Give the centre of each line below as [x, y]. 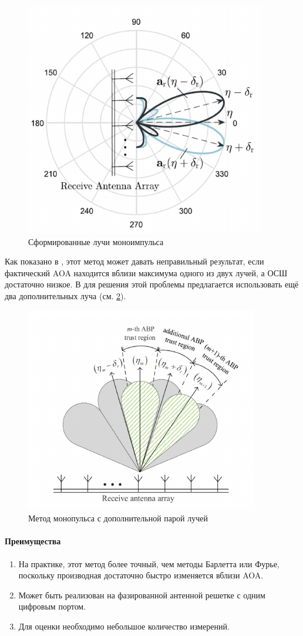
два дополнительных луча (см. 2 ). [65, 295]
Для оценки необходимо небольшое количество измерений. [124, 626]
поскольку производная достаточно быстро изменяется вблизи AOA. [141, 575]
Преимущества [33, 541]
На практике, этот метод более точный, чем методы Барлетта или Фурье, [149, 563]
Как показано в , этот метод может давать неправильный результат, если [134, 261]
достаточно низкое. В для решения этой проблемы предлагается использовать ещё [152, 284]
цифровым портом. [52, 606]
